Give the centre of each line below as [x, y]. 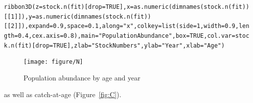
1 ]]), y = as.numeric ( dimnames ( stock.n [70, 16]
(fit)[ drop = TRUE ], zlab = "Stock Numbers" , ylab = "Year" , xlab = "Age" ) [120, 45]
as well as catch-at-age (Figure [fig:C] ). [63, 94]
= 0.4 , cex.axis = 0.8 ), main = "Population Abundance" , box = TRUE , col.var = [125, 36]
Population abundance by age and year [82, 77]
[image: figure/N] [53, 62]
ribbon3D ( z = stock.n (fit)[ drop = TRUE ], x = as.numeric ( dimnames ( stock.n [116, 7]
